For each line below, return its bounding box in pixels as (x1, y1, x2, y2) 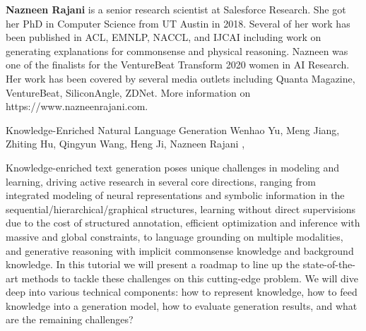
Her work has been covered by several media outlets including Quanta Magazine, (6, 71, 355, 85)
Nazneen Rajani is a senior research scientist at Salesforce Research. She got (6, 2, 346, 16)
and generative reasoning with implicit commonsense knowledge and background (6, 243, 354, 258)
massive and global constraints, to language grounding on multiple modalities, (6, 229, 343, 243)
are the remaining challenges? (6, 312, 134, 327)
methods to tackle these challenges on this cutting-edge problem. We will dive (21, 270, 358, 285)
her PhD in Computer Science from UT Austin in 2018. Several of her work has (6, 16, 350, 30)
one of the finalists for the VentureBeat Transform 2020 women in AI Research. (6, 57, 350, 72)
